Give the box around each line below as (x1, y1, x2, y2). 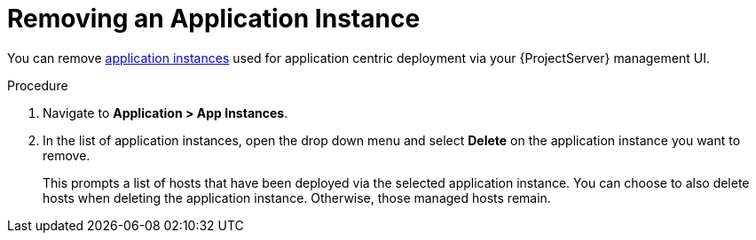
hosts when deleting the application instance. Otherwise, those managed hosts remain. (43, 190, 551, 205)
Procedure (7, 77, 68, 93)
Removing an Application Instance (7, 4, 421, 34)
